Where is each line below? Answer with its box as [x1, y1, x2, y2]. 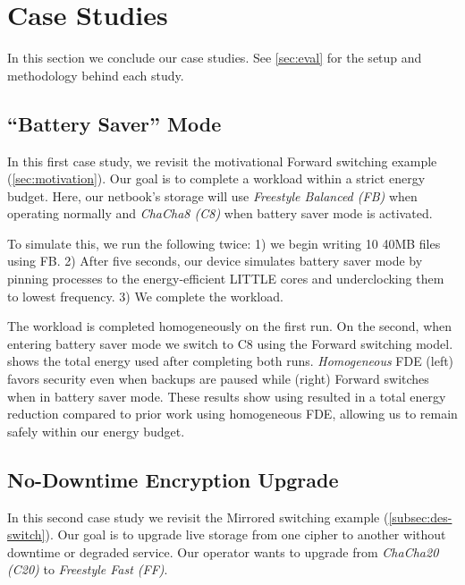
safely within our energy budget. [7, 421, 185, 440]
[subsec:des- [388, 507, 452, 526]
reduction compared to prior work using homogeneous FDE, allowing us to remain [7, 404, 458, 423]
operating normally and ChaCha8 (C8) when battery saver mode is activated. [7, 204, 433, 223]
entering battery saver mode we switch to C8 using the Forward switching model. [7, 334, 453, 352]
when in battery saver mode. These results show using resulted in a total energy [7, 386, 446, 405]
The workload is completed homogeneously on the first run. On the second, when [7, 317, 452, 335]
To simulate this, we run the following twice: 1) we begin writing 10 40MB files [7, 233, 441, 252]
